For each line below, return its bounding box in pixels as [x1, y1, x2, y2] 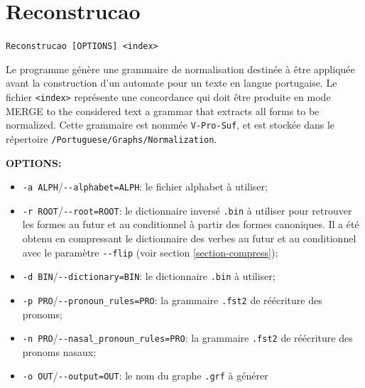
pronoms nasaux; [22, 344, 97, 359]
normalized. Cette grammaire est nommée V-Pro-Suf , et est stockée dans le [6, 117, 334, 132]
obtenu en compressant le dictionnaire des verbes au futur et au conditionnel [22, 231, 356, 246]
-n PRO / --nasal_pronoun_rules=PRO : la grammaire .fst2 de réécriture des [22, 330, 353, 345]
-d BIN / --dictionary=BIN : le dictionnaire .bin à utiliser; [22, 269, 276, 284]
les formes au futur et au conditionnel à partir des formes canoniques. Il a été [22, 217, 359, 232]
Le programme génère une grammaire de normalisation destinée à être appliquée [6, 61, 355, 76]
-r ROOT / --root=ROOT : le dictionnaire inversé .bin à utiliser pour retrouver [22, 203, 352, 217]
